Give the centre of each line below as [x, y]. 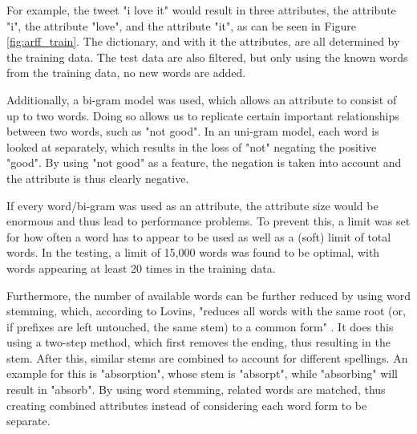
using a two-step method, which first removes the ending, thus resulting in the [198, 342]
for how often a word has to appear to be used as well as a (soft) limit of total [199, 236]
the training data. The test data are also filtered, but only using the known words [207, 57]
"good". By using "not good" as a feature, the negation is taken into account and [204, 162]
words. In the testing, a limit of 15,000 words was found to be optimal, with [193, 252]
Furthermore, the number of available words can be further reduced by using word [208, 295]
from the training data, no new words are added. [126, 73]
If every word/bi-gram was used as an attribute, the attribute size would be [192, 205]
